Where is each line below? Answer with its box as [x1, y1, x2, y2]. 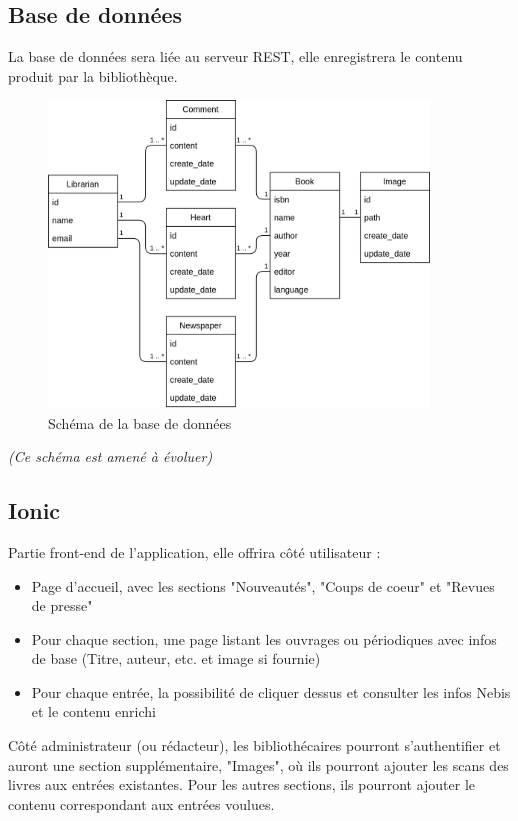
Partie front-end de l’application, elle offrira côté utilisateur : [8, 541, 381, 562]
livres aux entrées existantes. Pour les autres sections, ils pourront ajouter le [8, 774, 476, 795]
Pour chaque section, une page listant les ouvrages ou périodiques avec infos [31, 628, 497, 649]
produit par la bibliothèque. [8, 65, 178, 86]
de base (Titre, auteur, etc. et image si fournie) [31, 648, 321, 669]
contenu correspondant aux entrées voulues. [8, 793, 275, 814]
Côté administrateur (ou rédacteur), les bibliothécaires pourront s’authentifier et [8, 735, 501, 756]
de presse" [31, 595, 93, 616]
